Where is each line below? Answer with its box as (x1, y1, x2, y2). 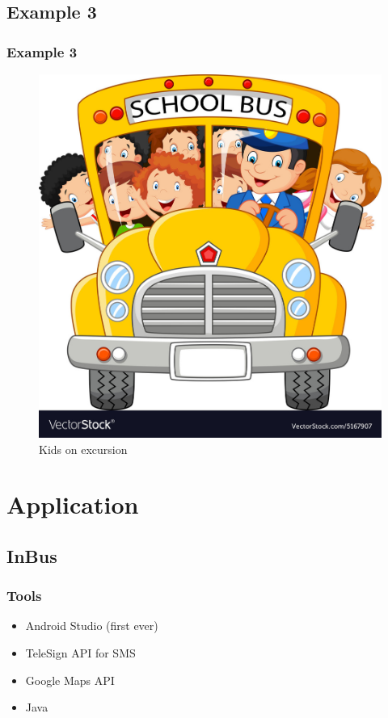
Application (6, 488, 139, 521)
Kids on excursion (39, 440, 128, 457)
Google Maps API (25, 671, 115, 688)
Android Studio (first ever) (25, 617, 158, 634)
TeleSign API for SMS (25, 645, 136, 661)
